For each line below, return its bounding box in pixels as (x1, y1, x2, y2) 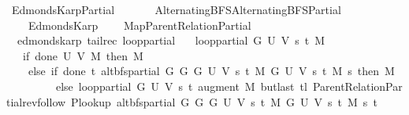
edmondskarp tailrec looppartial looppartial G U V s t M (17, 32, 325, 49)
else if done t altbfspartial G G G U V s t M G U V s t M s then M (28, 63, 395, 79)
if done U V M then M (22, 47, 143, 63)
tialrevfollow (6, 93, 66, 110)
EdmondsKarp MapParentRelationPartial (28, 16, 251, 33)
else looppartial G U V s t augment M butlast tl (55, 77, 307, 94)
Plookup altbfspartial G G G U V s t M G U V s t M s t (71, 93, 377, 110)
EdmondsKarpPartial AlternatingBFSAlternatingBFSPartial (11, 2, 341, 17)
